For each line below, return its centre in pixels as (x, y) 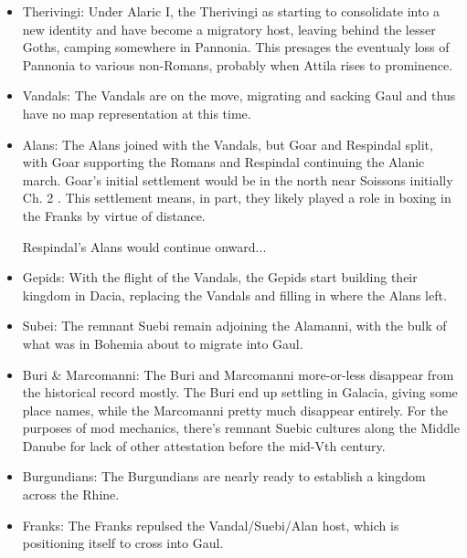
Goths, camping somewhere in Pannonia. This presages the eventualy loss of (236, 47)
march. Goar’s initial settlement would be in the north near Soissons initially (238, 179)
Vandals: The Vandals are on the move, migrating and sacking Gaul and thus (239, 95)
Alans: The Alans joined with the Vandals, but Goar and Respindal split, (228, 144)
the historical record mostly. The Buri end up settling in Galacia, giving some (240, 392)
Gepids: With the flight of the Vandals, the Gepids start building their (220, 277)
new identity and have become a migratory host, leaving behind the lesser (229, 29)
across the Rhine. (71, 495)
